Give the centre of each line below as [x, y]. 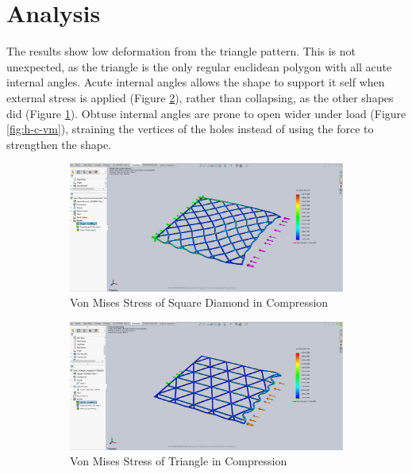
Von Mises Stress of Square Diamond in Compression [199, 302]
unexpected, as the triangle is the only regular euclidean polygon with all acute [199, 66]
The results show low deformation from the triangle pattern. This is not [181, 51]
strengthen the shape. [59, 144]
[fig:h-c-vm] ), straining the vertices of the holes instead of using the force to [190, 129]
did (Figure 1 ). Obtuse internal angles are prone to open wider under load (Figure [206, 113]
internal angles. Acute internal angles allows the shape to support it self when [196, 82]
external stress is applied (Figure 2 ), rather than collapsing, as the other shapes [200, 97]
